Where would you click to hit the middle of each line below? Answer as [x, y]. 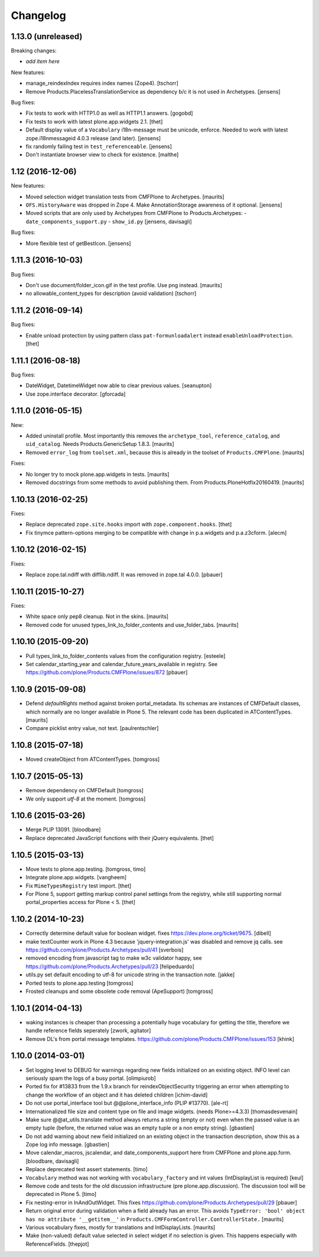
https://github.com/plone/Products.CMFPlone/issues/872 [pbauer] [107, 673]
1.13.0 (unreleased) [47, 36]
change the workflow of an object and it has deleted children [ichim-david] [117, 1095]
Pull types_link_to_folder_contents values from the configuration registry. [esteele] [126, 656]
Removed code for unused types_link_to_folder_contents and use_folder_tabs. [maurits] [132, 625]
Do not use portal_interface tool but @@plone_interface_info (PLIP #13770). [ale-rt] [127, 1103]
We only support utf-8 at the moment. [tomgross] [86, 799]
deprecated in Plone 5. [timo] [61, 1194]
